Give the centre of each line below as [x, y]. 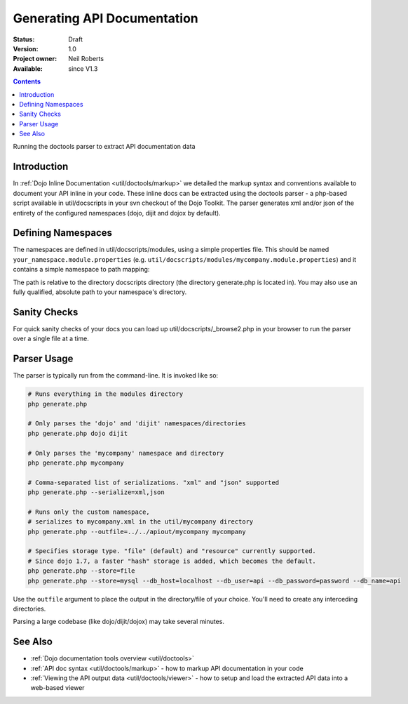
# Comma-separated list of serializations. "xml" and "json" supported [154, 482]
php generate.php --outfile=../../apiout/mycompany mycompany [137, 531]
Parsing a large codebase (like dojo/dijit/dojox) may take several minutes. [118, 622]
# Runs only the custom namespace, [89, 512]
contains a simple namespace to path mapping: [81, 270]
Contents [27, 81]
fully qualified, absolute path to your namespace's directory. [100, 292]
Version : [26, 48]
